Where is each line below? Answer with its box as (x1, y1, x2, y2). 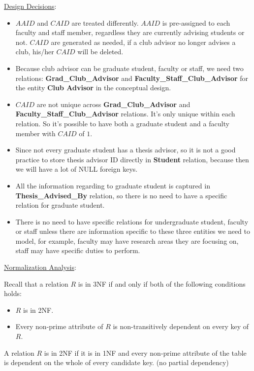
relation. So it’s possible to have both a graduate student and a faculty (15, 118, 229, 128)
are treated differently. (71, 17, 139, 28)
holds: (4, 288, 22, 298)
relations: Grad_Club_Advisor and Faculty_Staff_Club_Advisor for (15, 73, 249, 83)
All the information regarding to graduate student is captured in (15, 180, 210, 190)
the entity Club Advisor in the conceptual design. (15, 82, 171, 93)
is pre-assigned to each (162, 17, 230, 28)
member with (15, 128, 56, 138)
